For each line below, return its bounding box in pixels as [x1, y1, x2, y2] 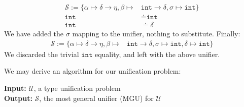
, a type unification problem [33, 82, 121, 93]
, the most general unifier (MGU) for [39, 92, 154, 103]
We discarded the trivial [4, 48, 79, 59]
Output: [4, 92, 32, 103]
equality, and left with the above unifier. [94, 48, 220, 59]
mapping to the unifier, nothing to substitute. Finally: [72, 28, 240, 39]
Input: [4, 82, 26, 93]
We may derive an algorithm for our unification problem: [4, 66, 181, 76]
